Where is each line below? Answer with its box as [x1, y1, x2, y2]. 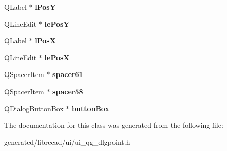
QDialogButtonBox [4, 103, 64, 113]
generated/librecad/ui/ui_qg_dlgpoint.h [4, 136, 130, 147]
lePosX [44, 52, 70, 62]
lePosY [44, 18, 70, 29]
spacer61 [52, 69, 83, 80]
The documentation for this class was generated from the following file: [4, 120, 223, 130]
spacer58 [52, 86, 83, 96]
